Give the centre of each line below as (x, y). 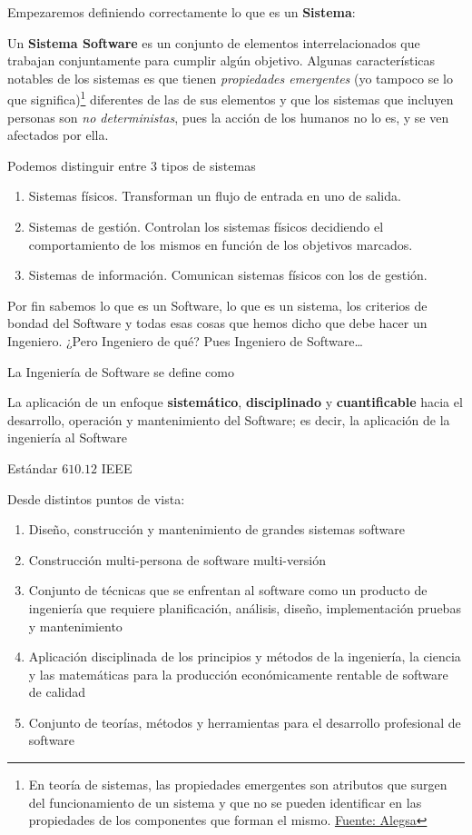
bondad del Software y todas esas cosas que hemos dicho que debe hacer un (217, 323)
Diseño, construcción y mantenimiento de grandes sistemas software (216, 529)
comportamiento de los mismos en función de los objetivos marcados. (221, 244)
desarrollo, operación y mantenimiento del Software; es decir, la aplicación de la (229, 419)
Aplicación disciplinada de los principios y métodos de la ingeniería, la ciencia (245, 656)
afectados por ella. (58, 135)
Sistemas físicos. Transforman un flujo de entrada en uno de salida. (215, 196)
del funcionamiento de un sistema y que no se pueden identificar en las (225, 802)
